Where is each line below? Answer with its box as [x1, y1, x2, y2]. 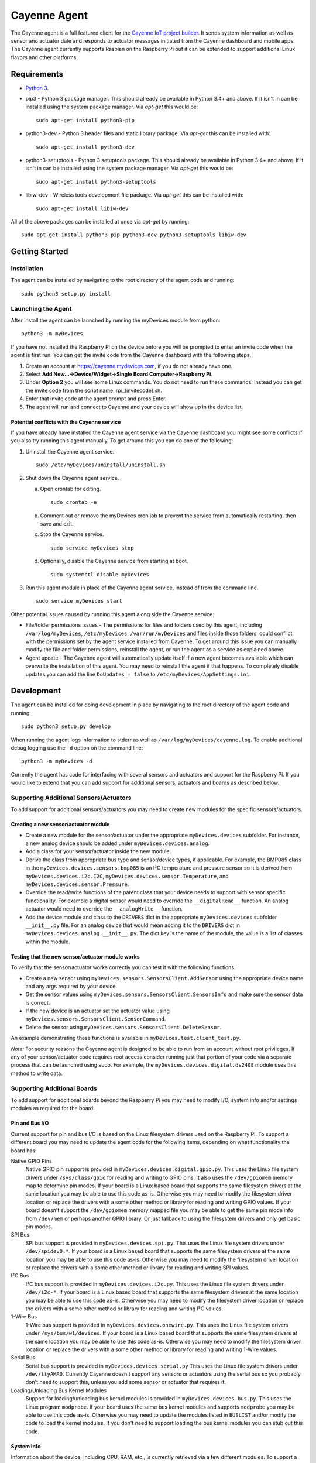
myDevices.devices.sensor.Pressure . [25, 881, 129, 888]
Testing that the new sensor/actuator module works [11, 953, 140, 960]
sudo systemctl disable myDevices [50, 571, 149, 578]
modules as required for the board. [11, 1105, 95, 1112]
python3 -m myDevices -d [21, 758, 92, 765]
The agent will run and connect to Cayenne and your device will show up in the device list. [25, 403, 243, 410]
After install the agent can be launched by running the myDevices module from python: [11, 317, 221, 324]
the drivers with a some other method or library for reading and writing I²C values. [25, 1305, 224, 1312]
